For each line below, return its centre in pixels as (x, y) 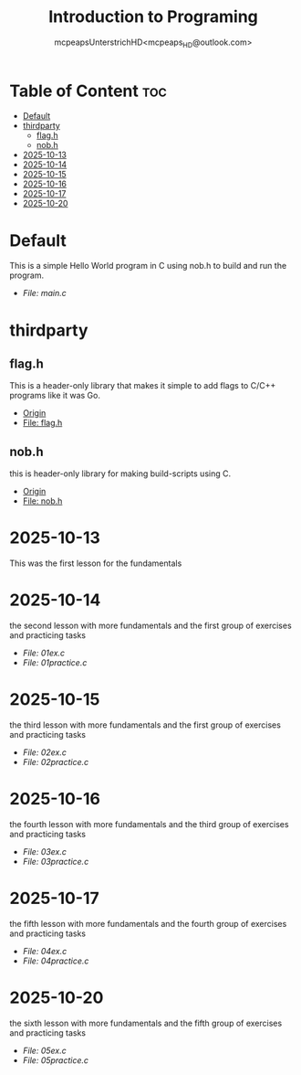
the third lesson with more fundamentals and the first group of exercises (145, 725)
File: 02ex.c (44, 752)
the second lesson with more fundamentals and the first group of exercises (150, 626)
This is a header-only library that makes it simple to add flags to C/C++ (143, 386)
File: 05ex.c (44, 1050)
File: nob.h (42, 501)
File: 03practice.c (56, 861)
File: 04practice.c (56, 961)
